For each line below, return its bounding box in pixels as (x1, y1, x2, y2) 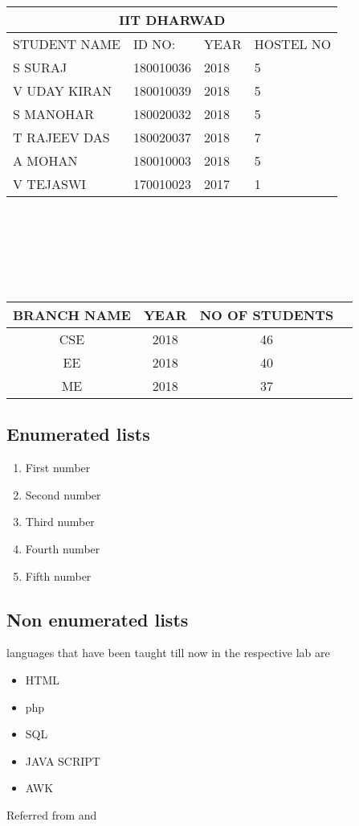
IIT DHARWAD (118, 10, 226, 29)
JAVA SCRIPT (25, 752, 100, 769)
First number (25, 459, 91, 476)
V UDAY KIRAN (13, 81, 112, 100)
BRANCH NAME (13, 305, 131, 324)
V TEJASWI (13, 175, 87, 193)
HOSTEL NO (254, 35, 332, 53)
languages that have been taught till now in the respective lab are (6, 644, 330, 661)
